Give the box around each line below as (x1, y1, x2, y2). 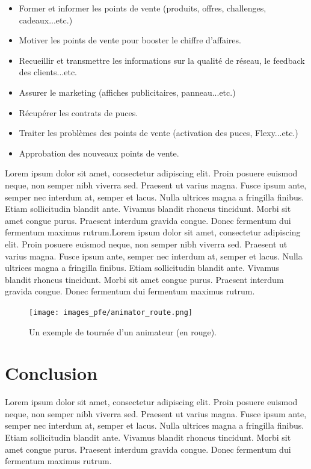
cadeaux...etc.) (19, 13, 73, 26)
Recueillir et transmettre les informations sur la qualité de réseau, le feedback (19, 54, 305, 66)
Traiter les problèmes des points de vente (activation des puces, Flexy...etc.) (19, 126, 298, 139)
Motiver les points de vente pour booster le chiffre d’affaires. (19, 34, 241, 46)
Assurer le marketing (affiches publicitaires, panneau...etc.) (19, 85, 236, 98)
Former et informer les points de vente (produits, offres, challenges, (19, 2, 266, 14)
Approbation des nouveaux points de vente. (19, 146, 179, 159)
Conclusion (5, 361, 98, 385)
